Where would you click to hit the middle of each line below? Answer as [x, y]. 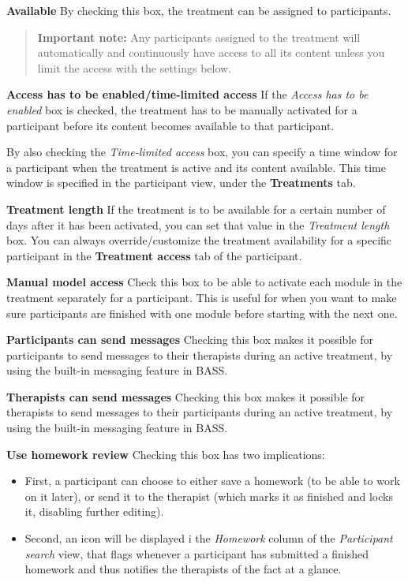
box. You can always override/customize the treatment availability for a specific [199, 240]
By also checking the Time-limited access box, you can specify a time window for [202, 152]
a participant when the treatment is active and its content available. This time [196, 167]
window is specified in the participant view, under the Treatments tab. [181, 183]
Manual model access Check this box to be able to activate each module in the [204, 282]
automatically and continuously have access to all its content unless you [211, 52]
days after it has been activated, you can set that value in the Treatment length [198, 224]
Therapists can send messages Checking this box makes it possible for [186, 396]
